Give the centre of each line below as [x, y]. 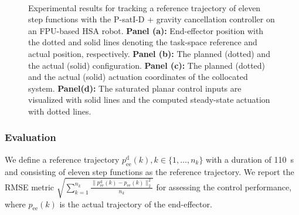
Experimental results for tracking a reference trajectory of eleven [145, 7]
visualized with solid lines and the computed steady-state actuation [149, 100]
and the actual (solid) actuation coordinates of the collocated [138, 77]
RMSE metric [30, 187]
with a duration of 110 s [250, 159]
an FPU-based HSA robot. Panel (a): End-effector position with [146, 30]
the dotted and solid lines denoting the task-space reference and [143, 42]
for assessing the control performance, [224, 187]
